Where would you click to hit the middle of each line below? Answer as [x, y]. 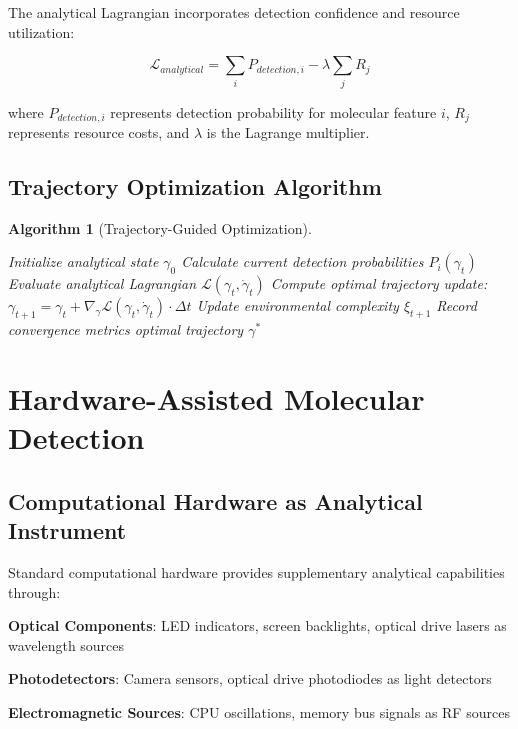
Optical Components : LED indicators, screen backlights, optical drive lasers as [257, 625]
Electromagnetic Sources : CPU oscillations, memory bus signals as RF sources [259, 711]
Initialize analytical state [83, 261]
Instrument [67, 530]
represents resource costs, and [99, 131]
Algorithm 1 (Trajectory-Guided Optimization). [160, 227]
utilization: [41, 31]
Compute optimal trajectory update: [379, 283]
